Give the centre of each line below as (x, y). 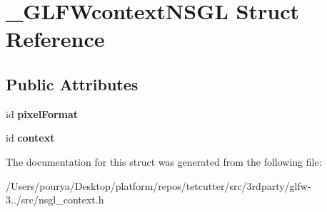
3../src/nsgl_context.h (55, 200)
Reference (55, 39)
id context (30, 138)
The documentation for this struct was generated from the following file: (164, 161)
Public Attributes (72, 84)
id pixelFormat (42, 113)
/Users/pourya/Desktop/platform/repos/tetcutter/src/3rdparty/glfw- (159, 185)
